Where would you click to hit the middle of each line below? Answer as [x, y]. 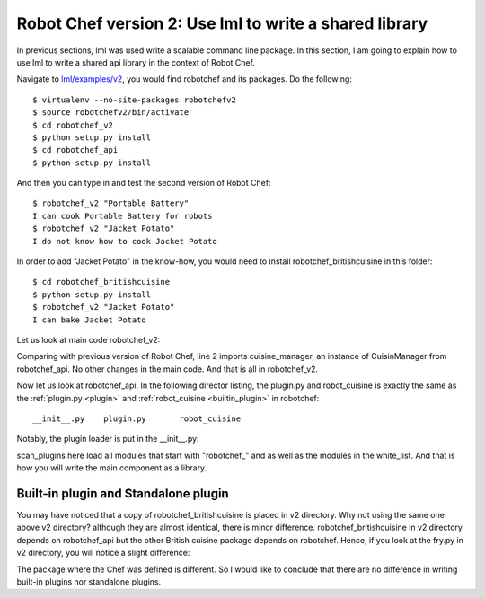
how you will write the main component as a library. [112, 468]
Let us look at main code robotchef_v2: [88, 339]
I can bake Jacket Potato [90, 320]
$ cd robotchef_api [75, 150]
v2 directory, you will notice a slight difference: [103, 553]
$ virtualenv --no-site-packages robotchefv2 [135, 100]
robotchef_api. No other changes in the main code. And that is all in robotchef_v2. [168, 369]
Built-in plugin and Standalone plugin [123, 493]
